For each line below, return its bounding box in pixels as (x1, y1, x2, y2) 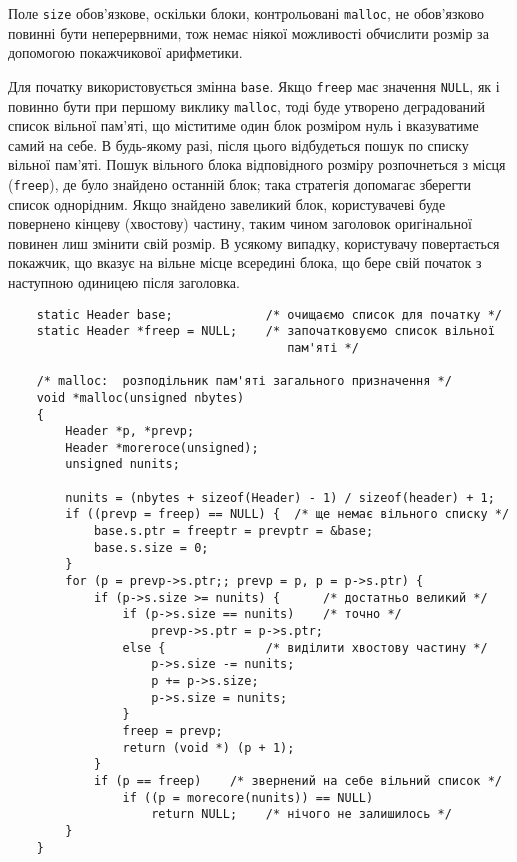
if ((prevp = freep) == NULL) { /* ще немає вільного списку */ (65, 507, 510, 522)
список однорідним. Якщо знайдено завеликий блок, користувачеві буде (8, 193, 446, 214)
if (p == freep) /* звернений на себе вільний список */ (93, 773, 502, 788)
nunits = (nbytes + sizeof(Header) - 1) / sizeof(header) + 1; (65, 490, 495, 505)
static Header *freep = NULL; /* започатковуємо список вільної (36, 324, 495, 339)
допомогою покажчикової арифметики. (8, 42, 243, 63)
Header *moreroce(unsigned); (65, 440, 259, 455)
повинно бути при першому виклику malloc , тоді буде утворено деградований (8, 95, 486, 116)
